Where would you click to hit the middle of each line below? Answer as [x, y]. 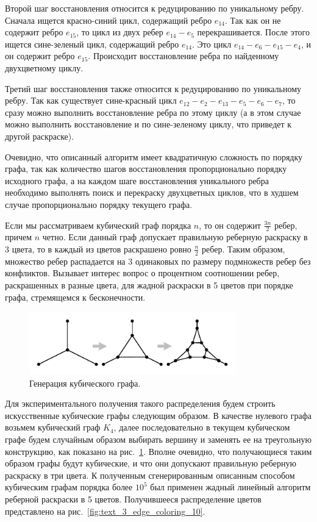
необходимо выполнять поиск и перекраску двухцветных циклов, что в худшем [152, 192]
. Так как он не [253, 20]
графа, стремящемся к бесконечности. [75, 297]
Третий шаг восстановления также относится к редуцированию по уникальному [153, 88]
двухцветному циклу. [44, 67]
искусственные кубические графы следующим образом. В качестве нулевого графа [158, 415]
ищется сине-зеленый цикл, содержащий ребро [92, 44]
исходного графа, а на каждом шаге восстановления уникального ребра [137, 180]
